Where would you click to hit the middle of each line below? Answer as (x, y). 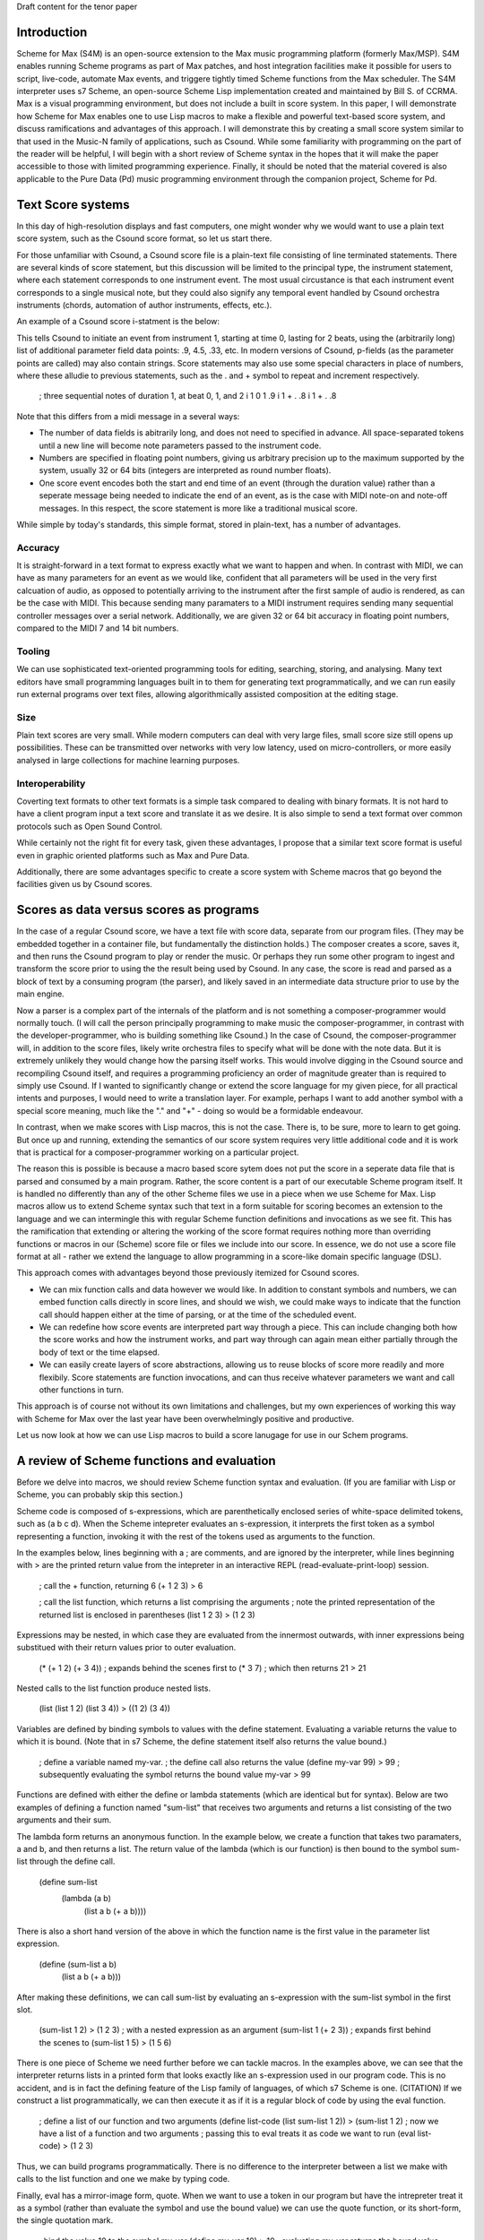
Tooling (34, 651)
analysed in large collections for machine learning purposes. (128, 760)
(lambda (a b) (86, 1899)
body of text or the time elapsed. (99, 1352)
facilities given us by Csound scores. (84, 884)
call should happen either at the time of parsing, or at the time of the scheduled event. (198, 1314)
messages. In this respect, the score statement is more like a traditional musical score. (198, 508)
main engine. (40, 994)
